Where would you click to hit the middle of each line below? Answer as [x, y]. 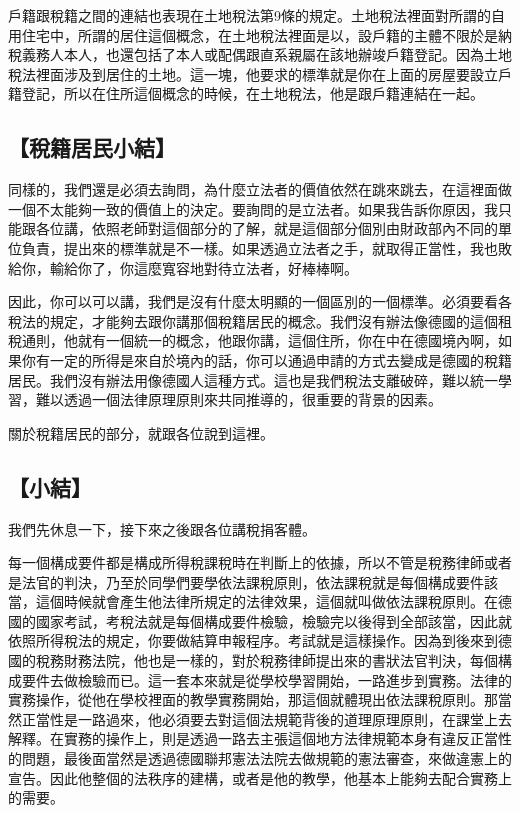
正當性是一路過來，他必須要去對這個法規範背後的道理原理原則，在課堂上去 [266, 718]
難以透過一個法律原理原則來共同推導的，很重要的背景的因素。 [238, 399]
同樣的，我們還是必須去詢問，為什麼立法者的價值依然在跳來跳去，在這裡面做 [260, 189]
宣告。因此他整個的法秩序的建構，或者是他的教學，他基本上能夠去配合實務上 [260, 777]
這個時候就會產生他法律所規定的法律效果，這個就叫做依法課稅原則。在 [266, 601]
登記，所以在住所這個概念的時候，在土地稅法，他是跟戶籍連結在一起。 [252, 93]
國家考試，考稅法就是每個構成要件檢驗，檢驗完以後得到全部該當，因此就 [273, 620]
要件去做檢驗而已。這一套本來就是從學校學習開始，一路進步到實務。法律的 [266, 679]
